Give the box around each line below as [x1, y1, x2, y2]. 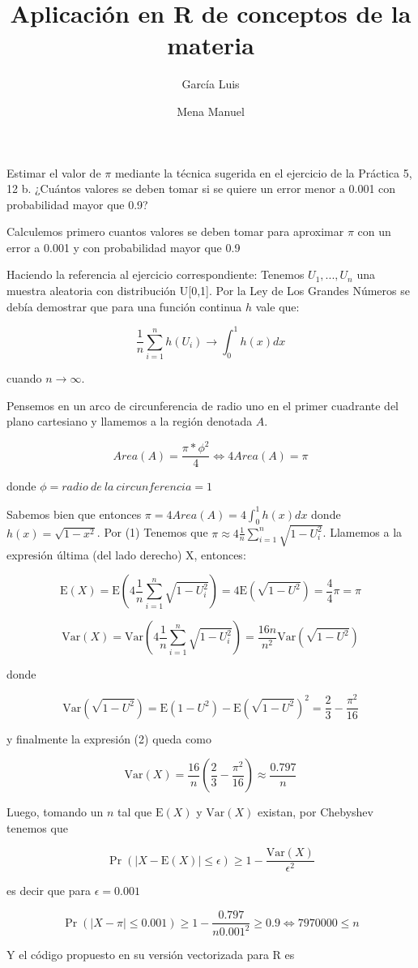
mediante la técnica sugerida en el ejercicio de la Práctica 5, [114, 164, 412, 181]
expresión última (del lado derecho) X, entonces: [6, 546, 246, 563]
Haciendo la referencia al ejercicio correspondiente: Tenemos [6, 266, 305, 283]
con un [357, 223, 391, 240]
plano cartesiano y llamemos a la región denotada [6, 413, 253, 430]
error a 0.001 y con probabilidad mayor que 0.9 [6, 238, 241, 255]
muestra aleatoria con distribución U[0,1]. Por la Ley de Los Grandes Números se [6, 282, 410, 299]
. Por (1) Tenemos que [96, 524, 208, 541]
